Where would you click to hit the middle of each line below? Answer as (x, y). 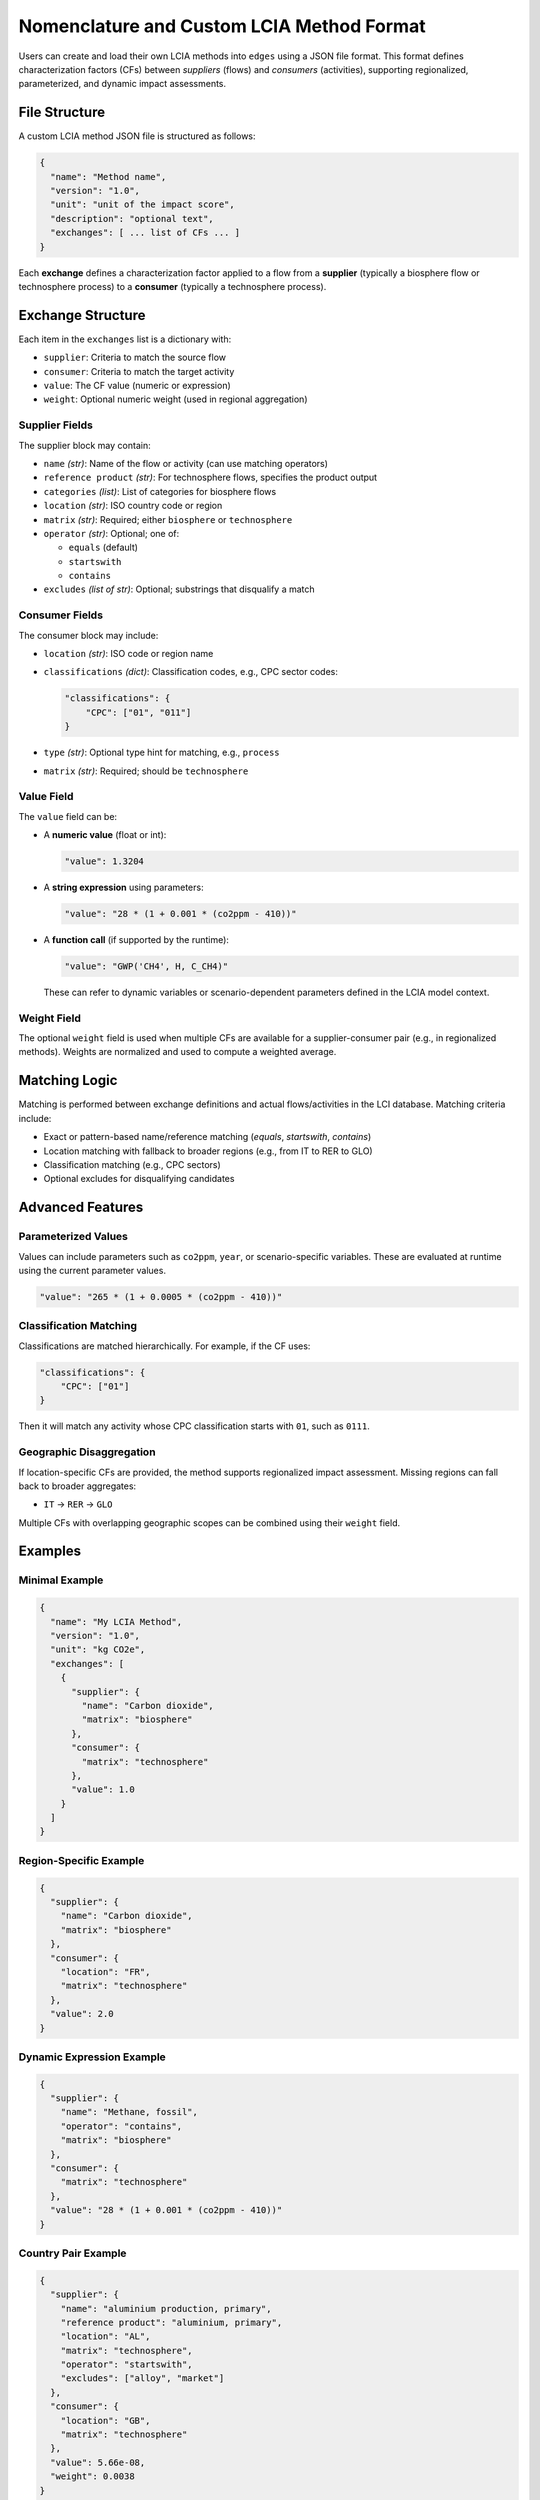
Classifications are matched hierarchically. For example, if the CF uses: (164, 1346)
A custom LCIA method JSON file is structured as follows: (137, 136)
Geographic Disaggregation (87, 1452)
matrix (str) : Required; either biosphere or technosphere (168, 519)
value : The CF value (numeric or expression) (137, 386)
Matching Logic (68, 1080)
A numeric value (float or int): (105, 835)
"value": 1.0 (103, 1789)
